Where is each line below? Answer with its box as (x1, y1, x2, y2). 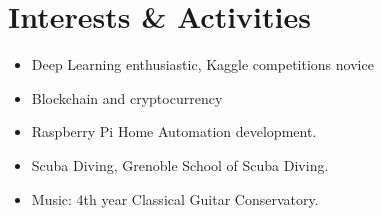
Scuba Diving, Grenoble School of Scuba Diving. (31, 154, 329, 175)
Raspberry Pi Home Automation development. (31, 121, 317, 142)
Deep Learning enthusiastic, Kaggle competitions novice (31, 54, 374, 75)
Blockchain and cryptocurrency (31, 87, 223, 108)
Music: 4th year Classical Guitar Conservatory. (31, 188, 319, 209)
